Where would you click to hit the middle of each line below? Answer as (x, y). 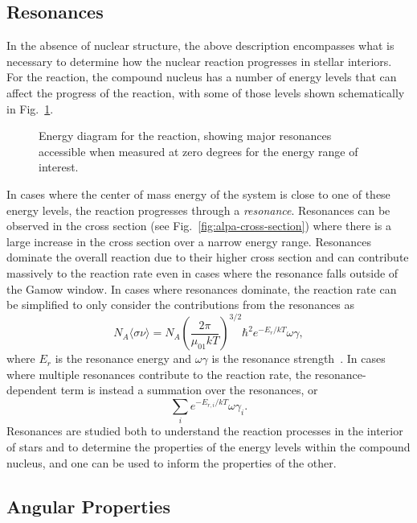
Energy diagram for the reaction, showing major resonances (185, 136)
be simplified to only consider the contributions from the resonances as (181, 305)
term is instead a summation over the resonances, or (189, 390)
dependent (32, 390)
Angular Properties (88, 506)
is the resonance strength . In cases (298, 358)
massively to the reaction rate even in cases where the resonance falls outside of (202, 272)
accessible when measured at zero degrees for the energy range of (198, 151)
